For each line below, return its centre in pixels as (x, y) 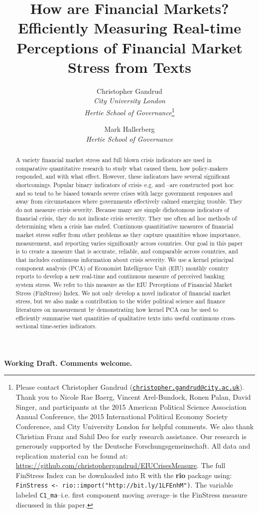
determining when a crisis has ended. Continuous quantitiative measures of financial (125, 226)
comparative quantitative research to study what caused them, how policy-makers (122, 168)
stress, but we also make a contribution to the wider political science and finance (121, 301)
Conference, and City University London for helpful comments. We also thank (135, 426)
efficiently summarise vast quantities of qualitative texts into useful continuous (117, 318)
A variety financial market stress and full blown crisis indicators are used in (114, 160)
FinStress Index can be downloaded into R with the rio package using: (124, 475)
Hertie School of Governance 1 (129, 111)
